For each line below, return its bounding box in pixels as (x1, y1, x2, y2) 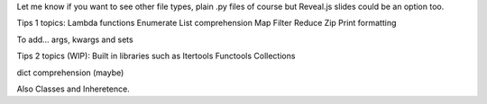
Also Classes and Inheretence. (16, 83, 130, 94)
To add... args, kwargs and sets (16, 34, 134, 45)
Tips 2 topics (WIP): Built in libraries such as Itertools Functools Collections (16, 50, 296, 62)
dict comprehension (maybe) (16, 67, 124, 78)
